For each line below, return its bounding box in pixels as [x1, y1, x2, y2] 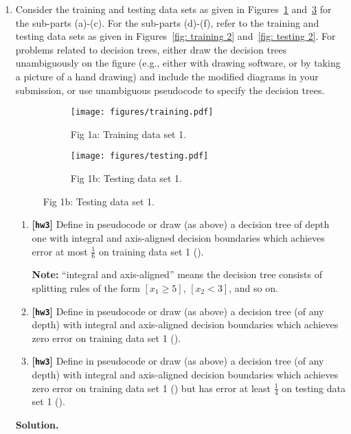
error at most [32, 244, 88, 258]
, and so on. [229, 280, 278, 295]
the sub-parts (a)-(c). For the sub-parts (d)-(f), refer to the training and [15, 15, 319, 30]
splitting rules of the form [32, 280, 140, 295]
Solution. [15, 418, 59, 432]
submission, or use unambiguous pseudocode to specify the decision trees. [15, 82, 325, 97]
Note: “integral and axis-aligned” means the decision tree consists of [32, 267, 322, 282]
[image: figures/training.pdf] [70, 107, 214, 117]
